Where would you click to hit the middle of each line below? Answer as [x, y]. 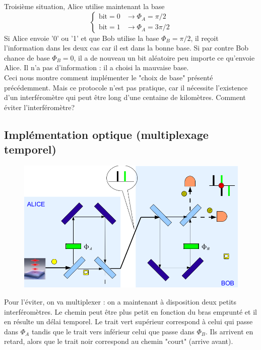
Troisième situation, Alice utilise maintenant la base [84, 6]
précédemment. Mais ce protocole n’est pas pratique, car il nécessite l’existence [126, 87]
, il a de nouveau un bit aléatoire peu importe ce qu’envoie [164, 57]
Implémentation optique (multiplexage [106, 134]
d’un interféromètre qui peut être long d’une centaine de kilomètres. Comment [125, 97]
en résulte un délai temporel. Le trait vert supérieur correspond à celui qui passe [128, 321]
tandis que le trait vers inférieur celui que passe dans [113, 331]
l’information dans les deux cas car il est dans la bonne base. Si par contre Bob [126, 48]
